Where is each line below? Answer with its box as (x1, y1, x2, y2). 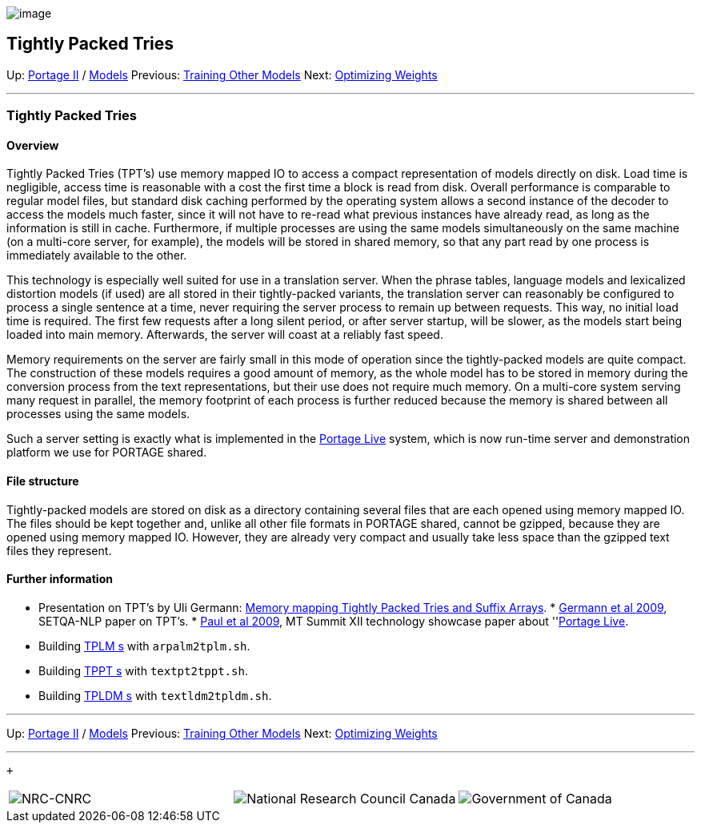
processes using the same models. (6, 407, 190, 421)
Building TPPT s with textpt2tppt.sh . (38, 663, 248, 678)
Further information (6, 572, 113, 586)
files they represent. (6, 543, 112, 557)
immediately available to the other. (6, 248, 187, 263)
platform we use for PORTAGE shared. (6, 445, 207, 460)
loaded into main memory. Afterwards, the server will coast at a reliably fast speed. (6, 328, 443, 342)
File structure (6, 474, 79, 489)
